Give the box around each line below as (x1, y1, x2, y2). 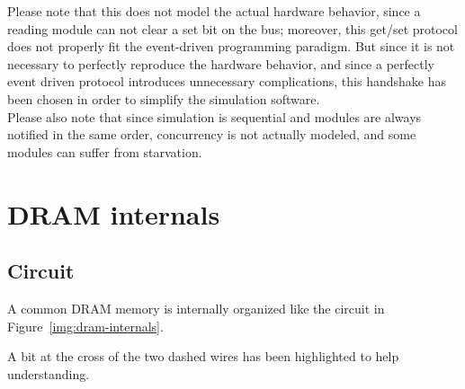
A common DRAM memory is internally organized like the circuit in (7, 298, 385, 317)
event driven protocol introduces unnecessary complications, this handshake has (7, 72, 446, 91)
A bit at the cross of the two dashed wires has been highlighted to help (7, 347, 399, 366)
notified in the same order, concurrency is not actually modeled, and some (7, 125, 416, 144)
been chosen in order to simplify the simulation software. (7, 89, 320, 108)
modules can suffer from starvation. (7, 142, 202, 161)
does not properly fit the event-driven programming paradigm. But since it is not (7, 37, 455, 56)
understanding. (7, 364, 90, 383)
